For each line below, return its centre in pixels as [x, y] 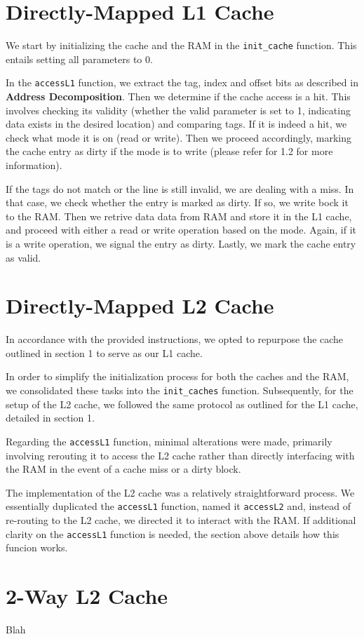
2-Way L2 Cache [87, 596]
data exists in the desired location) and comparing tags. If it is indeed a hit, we [176, 124]
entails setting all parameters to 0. [79, 59]
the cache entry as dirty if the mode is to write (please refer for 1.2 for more [169, 151]
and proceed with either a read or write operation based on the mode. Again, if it [181, 230]
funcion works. [37, 547]
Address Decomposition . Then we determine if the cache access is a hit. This [178, 96]
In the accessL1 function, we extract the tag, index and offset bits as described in [182, 82]
